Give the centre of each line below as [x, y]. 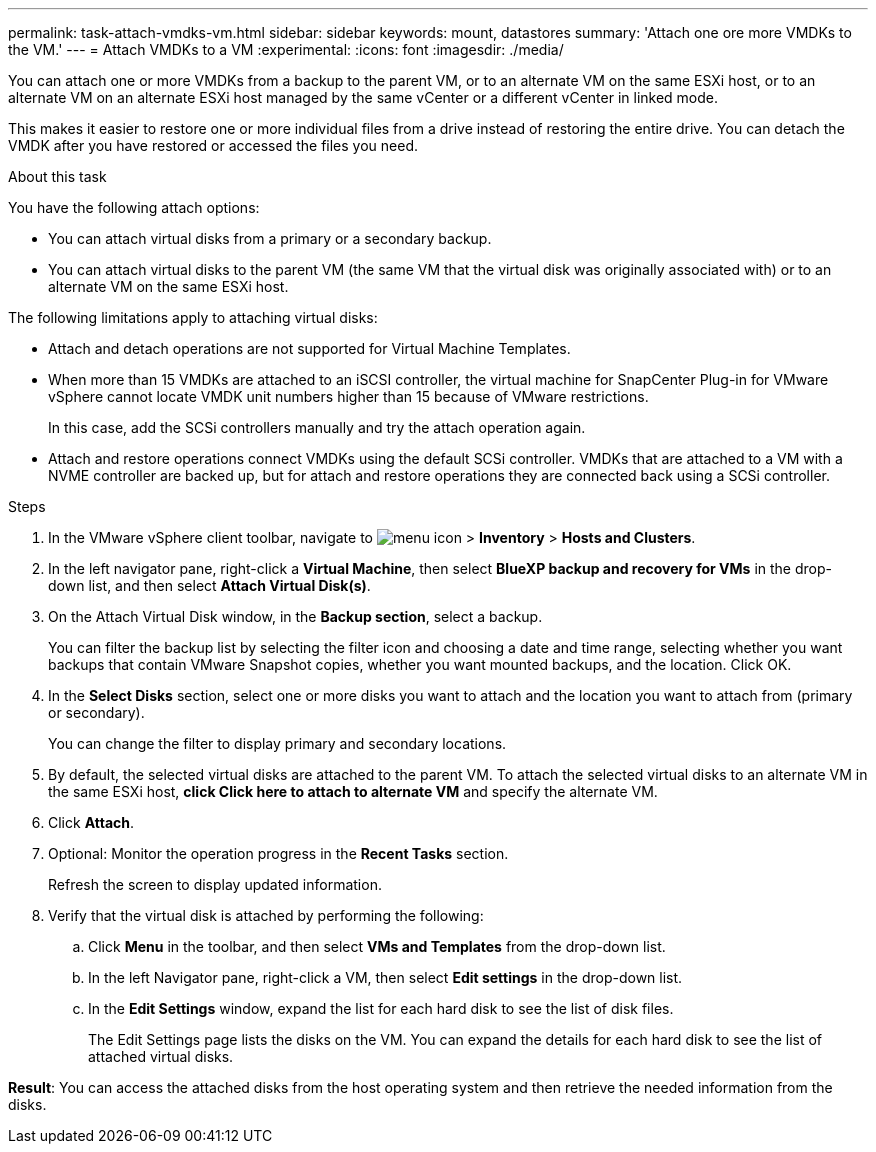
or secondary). [96, 712]
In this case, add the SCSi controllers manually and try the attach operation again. [317, 427]
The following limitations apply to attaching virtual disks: [193, 317]
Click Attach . [91, 822]
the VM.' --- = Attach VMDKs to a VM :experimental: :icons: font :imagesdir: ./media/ [286, 49]
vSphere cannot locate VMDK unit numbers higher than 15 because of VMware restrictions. [348, 396]
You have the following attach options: [134, 207]
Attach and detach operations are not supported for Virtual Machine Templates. [309, 348]
